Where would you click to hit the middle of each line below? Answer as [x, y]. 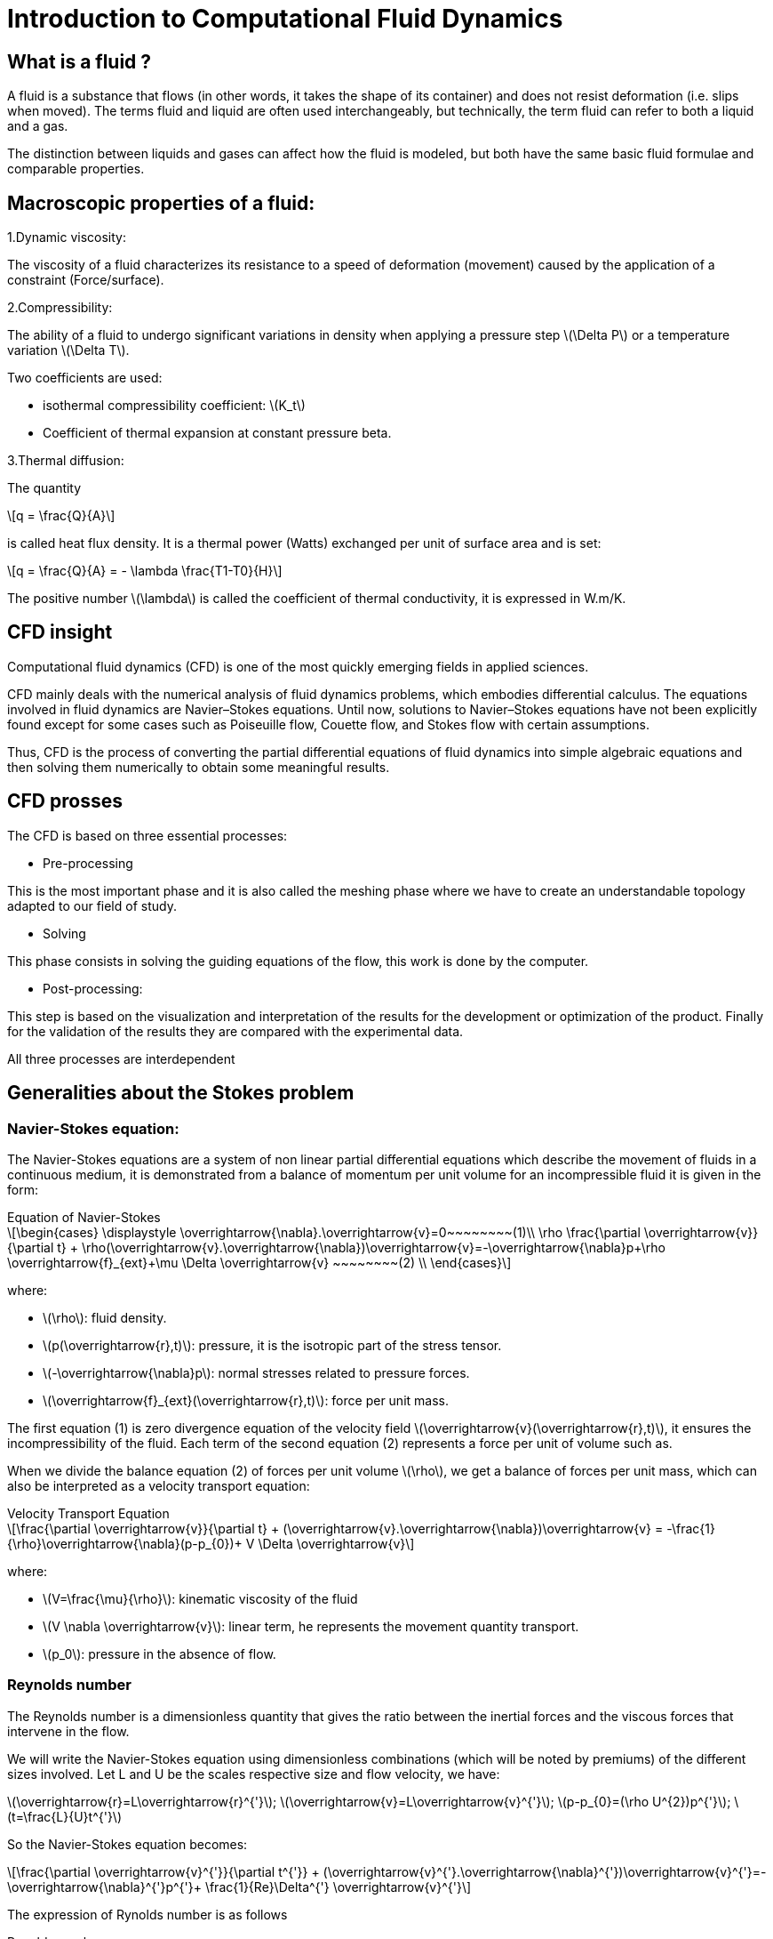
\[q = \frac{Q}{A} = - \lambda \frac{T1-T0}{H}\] [145, 571]
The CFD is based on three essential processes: [147, 835]
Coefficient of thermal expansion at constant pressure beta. [217, 433]
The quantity [44, 488]
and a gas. [38, 126]
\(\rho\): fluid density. [105, 1317]
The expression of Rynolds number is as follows [147, 1914]
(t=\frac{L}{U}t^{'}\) [65, 1816]
